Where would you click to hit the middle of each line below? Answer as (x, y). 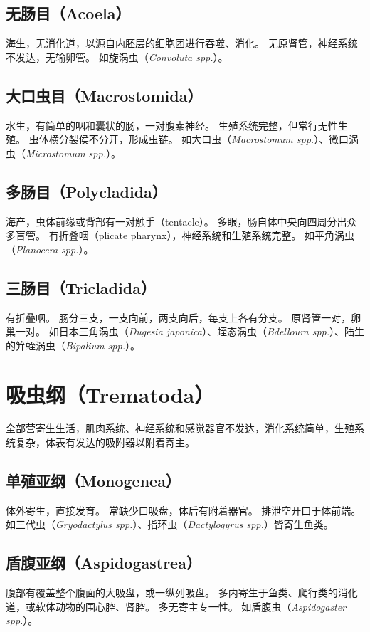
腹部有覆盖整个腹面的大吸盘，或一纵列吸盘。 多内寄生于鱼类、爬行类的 (172, 592)
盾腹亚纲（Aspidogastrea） (104, 563)
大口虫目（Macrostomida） (104, 95)
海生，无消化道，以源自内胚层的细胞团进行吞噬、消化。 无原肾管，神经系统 (182, 43)
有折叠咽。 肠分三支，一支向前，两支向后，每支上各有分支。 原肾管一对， (179, 317)
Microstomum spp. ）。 (73, 153)
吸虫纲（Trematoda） (110, 394)
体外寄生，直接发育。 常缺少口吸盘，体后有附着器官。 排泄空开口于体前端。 (184, 510)
